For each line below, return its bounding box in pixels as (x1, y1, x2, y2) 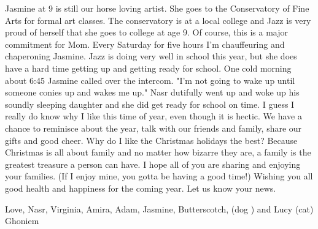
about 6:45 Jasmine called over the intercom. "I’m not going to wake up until (5, 73, 295, 86)
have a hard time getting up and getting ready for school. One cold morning (5, 61, 292, 74)
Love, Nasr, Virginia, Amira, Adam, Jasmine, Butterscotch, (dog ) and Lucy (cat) (5, 202, 314, 215)
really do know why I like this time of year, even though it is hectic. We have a (5, 110, 302, 122)
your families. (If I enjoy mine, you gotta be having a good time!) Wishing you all (5, 170, 313, 182)
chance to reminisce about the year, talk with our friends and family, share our (5, 121, 302, 134)
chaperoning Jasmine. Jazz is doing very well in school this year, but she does (5, 50, 297, 62)
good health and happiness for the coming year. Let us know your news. (5, 181, 276, 194)
